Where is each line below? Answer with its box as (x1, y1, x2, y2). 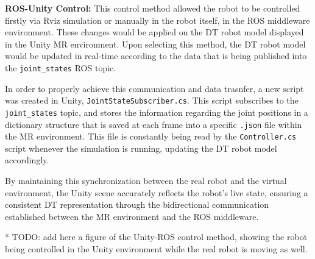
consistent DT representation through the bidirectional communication (5, 198, 269, 211)
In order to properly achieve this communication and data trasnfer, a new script (5, 82, 304, 94)
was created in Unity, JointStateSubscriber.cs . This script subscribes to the (5, 94, 299, 107)
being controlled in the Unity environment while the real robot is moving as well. (5, 243, 308, 255)
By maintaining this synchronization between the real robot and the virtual (5, 174, 287, 187)
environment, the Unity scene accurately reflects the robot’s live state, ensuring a (5, 186, 308, 199)
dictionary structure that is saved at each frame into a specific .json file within (5, 118, 302, 130)
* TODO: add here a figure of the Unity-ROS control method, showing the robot (5, 230, 308, 243)
